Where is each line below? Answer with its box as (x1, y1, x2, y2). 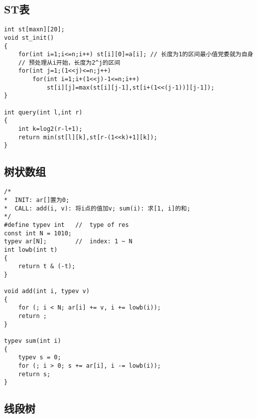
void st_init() (4, 34, 54, 41)
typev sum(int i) (4, 337, 61, 345)
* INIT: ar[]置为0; (4, 196, 70, 204)
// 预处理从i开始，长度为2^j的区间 (18, 59, 121, 66)
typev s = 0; (18, 354, 61, 361)
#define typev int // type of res (4, 221, 129, 228)
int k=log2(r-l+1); (18, 125, 83, 133)
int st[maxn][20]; (4, 26, 65, 33)
